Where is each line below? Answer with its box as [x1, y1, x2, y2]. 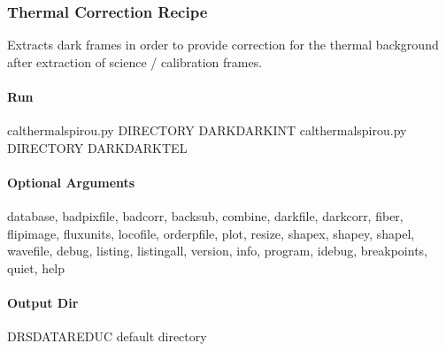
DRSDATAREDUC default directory [7, 327, 207, 346]
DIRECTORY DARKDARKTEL [7, 138, 188, 156]
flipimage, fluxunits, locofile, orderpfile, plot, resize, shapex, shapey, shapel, [7, 224, 415, 242]
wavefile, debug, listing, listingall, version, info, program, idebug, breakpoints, [7, 241, 427, 260]
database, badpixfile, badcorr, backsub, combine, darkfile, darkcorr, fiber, [7, 207, 404, 225]
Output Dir [7, 294, 79, 312]
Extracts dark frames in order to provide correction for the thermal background [7, 35, 439, 54]
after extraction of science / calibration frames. [7, 52, 263, 71]
